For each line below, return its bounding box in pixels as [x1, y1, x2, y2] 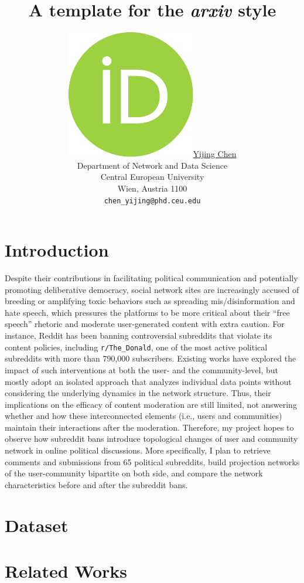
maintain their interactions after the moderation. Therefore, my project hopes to [5, 421, 294, 433]
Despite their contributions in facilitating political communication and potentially [5, 272, 298, 284]
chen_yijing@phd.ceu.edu [104, 196, 201, 205]
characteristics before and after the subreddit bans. [5, 478, 188, 490]
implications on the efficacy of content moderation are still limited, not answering [5, 398, 297, 410]
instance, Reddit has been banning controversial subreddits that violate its [5, 329, 272, 342]
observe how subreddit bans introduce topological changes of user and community [5, 432, 298, 445]
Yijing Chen [193, 148, 237, 160]
